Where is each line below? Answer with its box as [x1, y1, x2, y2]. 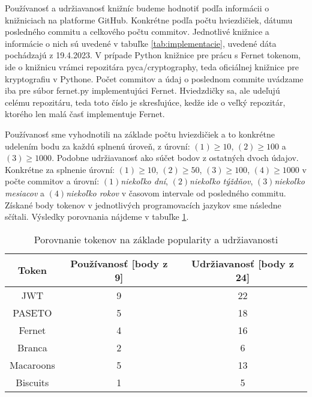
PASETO [13, 305, 52, 320]
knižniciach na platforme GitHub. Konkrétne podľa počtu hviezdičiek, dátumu [5, 13, 293, 26]
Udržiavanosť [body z [191, 256, 294, 270]
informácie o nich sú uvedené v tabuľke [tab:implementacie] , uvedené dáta [5, 37, 277, 49]
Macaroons [10, 357, 55, 372]
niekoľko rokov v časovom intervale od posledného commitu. [66, 186, 286, 199]
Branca [17, 340, 47, 354]
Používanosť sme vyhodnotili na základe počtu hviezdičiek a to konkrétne [5, 127, 275, 140]
